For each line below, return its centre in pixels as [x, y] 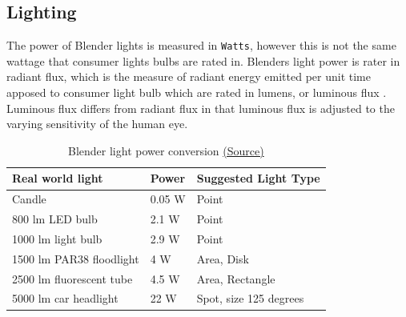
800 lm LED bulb [55, 219]
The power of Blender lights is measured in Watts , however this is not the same [201, 45]
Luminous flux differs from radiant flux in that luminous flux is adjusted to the [201, 108]
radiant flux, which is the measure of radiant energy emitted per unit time [189, 76]
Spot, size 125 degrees [250, 298]
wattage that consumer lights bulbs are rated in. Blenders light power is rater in [203, 60]
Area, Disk [223, 258]
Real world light [58, 178]
